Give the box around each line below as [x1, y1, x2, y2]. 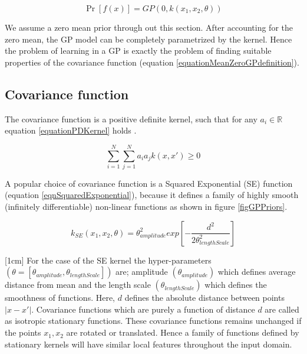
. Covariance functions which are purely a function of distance [31, 303, 255, 315]
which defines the [204, 278, 267, 291]
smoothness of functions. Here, [5, 291, 115, 304]
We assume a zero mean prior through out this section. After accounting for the [5, 21, 293, 33]
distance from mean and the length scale [5, 278, 151, 291]
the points [5, 326, 41, 339]
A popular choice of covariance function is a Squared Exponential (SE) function [5, 177, 293, 189]
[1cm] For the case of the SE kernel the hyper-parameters [5, 254, 212, 266]
